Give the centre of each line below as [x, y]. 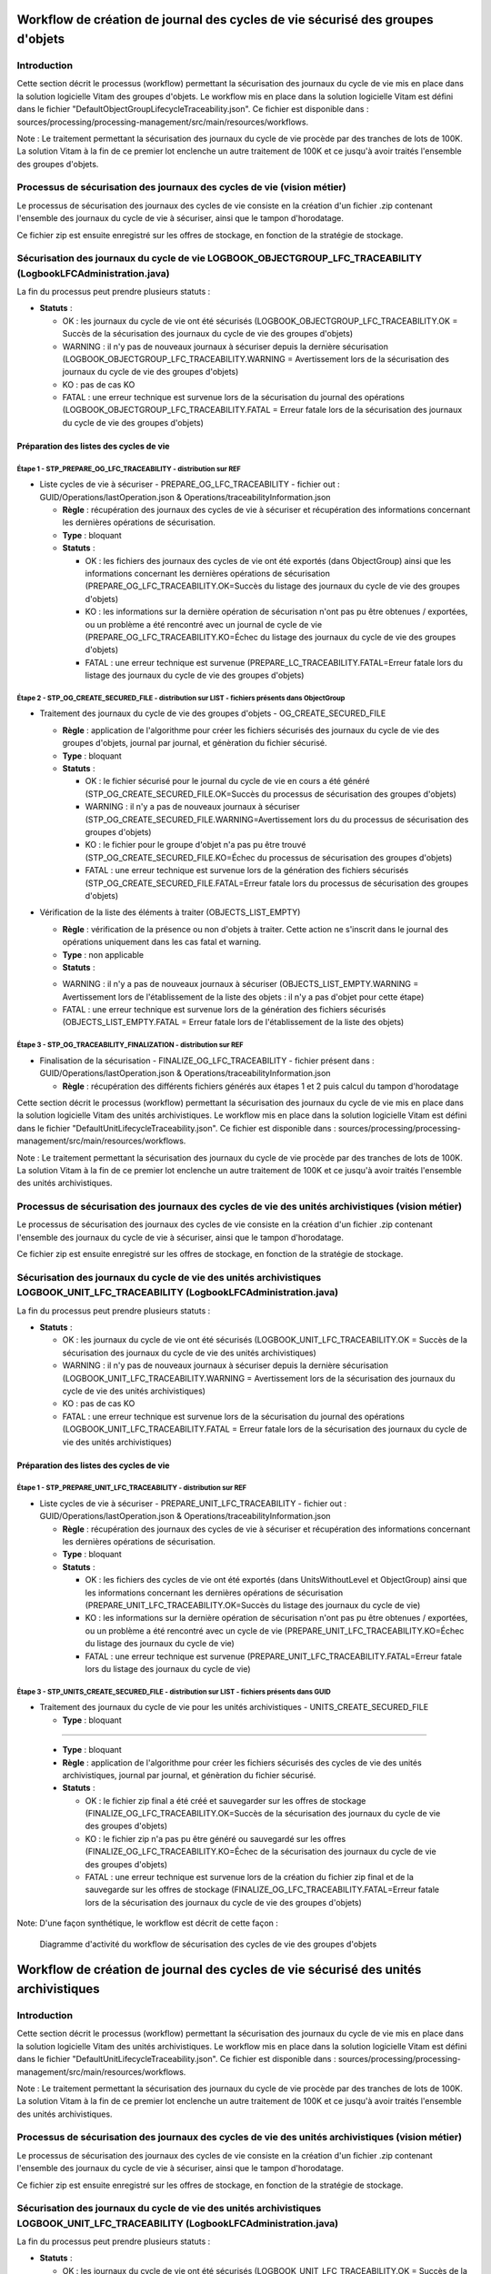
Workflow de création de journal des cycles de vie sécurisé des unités [219, 1970]
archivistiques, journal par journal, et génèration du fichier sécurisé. [189, 1775]
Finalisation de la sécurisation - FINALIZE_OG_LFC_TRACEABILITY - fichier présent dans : [207, 1061]
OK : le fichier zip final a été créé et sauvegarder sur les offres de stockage [225, 1800]
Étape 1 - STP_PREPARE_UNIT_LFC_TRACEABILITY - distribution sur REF [132, 1488]
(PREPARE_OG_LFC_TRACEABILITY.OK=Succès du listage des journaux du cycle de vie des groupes [273, 586]
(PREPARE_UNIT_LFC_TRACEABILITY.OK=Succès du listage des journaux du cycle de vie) [253, 1605]
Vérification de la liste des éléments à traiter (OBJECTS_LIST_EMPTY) [170, 912]
